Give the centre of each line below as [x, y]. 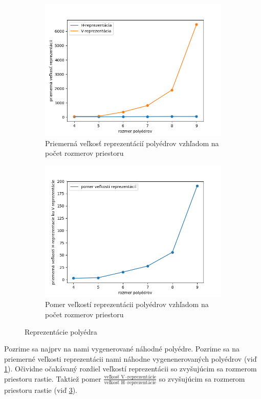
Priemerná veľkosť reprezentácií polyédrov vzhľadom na [132, 143]
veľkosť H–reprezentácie [130, 383]
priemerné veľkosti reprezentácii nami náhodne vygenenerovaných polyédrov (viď [130, 358]
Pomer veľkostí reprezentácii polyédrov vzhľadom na [127, 304]
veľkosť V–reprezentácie [130, 377]
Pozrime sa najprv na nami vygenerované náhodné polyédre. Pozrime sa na [122, 349]
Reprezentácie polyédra [61, 331]
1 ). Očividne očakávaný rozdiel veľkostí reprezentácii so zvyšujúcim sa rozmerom [130, 369]
